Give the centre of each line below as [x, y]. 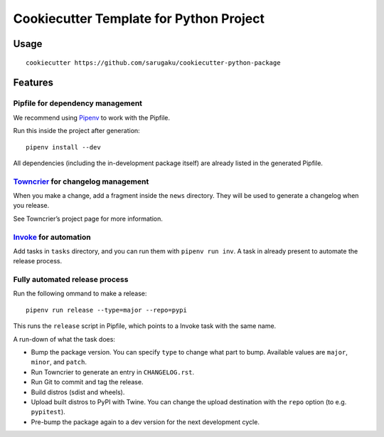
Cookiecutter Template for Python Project [139, 19]
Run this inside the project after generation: [76, 131]
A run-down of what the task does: [64, 339]
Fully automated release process [71, 280]
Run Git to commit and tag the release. [87, 382]
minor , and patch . [59, 362]
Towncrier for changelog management [81, 181]
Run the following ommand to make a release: [80, 294]
